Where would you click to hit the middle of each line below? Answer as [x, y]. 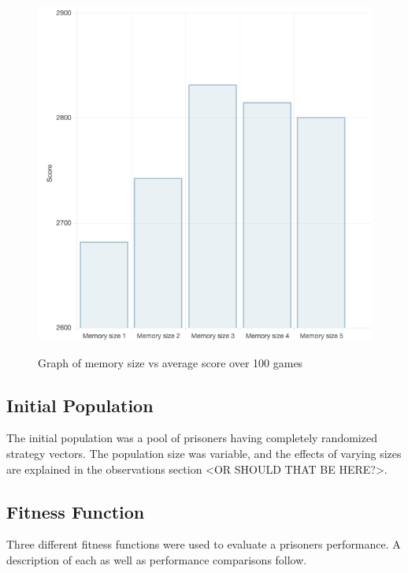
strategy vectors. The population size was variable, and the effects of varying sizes [204, 453]
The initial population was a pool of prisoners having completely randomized [192, 438]
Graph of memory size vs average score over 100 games [171, 362]
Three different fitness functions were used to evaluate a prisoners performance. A [204, 544]
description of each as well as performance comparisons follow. [157, 559]
